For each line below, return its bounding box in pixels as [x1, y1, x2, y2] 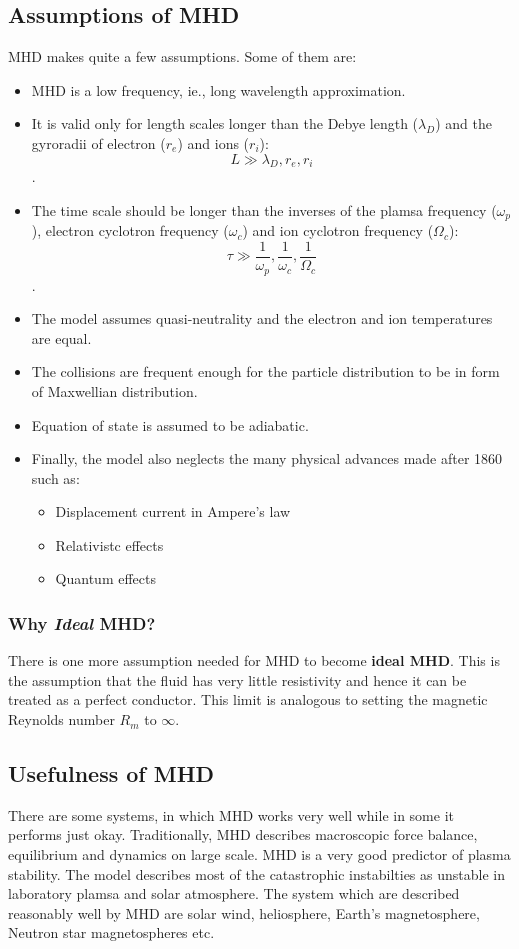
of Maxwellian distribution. [31, 380, 198, 401]
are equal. [31, 327, 92, 348]
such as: [31, 467, 80, 488]
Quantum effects [55, 568, 156, 589]
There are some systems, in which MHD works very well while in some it [8, 804, 454, 825]
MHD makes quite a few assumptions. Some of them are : [8, 46, 357, 67]
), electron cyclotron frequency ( [31, 220, 229, 241]
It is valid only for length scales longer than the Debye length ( [31, 113, 419, 134]
